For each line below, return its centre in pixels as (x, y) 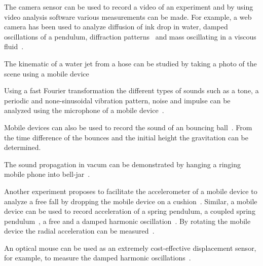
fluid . (14, 46)
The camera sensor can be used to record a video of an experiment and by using (129, 7)
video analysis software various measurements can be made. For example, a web (128, 16)
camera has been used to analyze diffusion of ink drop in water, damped (116, 27)
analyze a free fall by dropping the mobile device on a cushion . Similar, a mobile (131, 201)
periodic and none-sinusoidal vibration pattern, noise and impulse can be (117, 100)
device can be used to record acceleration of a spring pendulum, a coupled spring (130, 211)
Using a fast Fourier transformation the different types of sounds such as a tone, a (131, 90)
